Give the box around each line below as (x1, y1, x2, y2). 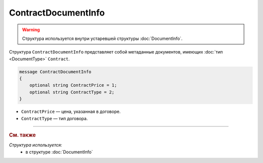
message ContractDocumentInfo (19, 69, 92, 74)
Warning (22, 27, 40, 33)
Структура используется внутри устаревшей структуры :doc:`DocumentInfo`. (22, 36, 183, 41)
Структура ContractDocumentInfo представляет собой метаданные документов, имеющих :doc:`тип (9, 49, 223, 55)
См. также (9, 132, 36, 139)
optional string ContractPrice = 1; (29, 83, 117, 88)
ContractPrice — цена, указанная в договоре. (21, 109, 121, 114)
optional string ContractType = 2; (29, 89, 114, 95)
